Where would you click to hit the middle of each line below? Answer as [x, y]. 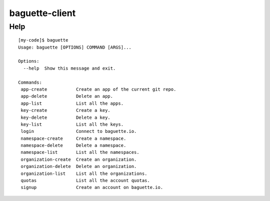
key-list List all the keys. [72, 124]
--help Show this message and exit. [69, 68]
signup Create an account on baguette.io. [92, 187]
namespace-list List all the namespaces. [80, 152]
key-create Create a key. [66, 111]
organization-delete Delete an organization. [79, 166]
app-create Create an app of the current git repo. [98, 89]
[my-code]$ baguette [43, 40]
